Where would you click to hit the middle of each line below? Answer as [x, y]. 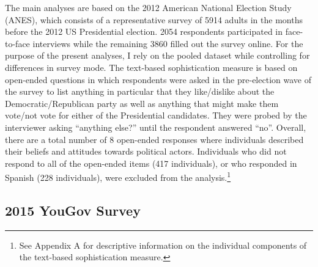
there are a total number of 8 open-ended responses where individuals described [154, 139]
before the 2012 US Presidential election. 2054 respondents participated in [144, 31]
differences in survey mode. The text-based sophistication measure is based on [151, 67]
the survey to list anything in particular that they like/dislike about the [140, 91]
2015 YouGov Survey [73, 210]
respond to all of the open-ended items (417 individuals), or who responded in [151, 163]
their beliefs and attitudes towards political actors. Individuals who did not [146, 151]
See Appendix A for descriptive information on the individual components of [163, 245]
